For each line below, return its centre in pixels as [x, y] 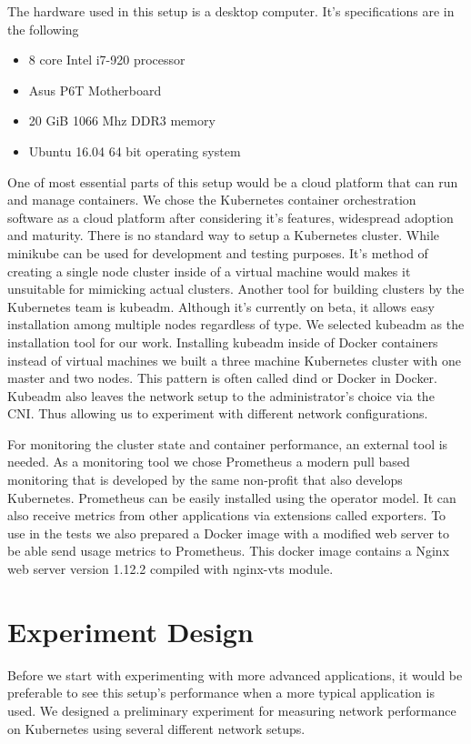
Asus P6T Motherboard [95, 90]
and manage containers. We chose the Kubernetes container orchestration [212, 200]
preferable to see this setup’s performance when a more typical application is [221, 693]
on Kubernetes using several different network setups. [156, 728]
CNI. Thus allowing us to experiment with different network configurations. [218, 413]
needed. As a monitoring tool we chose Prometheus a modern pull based [209, 462]
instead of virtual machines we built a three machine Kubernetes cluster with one [234, 360]
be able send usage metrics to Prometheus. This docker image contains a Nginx [229, 551]
